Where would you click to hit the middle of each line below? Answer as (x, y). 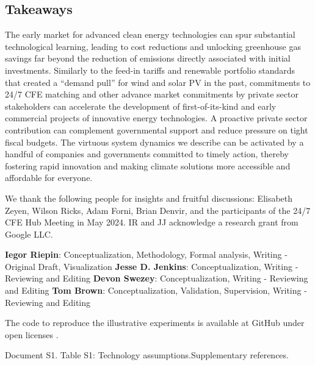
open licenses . (32, 334)
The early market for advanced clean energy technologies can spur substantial (150, 34)
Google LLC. (29, 234)
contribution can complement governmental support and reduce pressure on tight (157, 129)
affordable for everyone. (49, 178)
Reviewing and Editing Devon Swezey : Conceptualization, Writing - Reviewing (157, 278)
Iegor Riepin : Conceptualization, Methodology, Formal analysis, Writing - (146, 254)
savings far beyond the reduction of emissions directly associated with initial (148, 58)
